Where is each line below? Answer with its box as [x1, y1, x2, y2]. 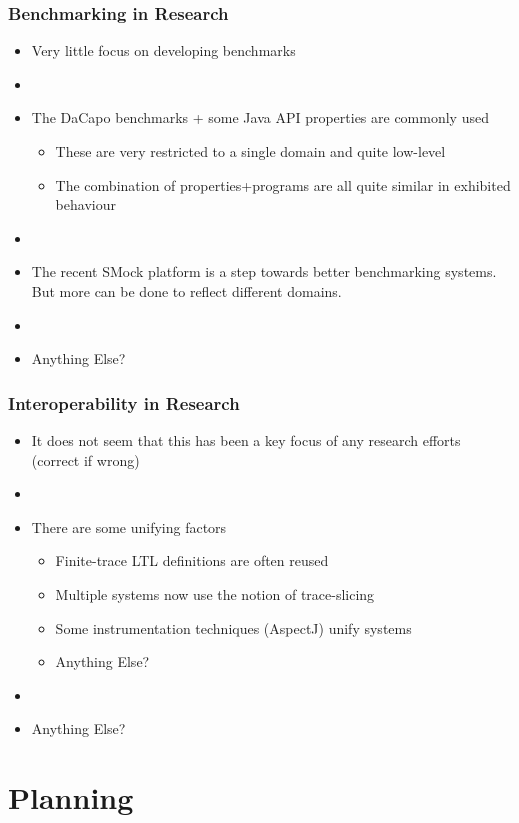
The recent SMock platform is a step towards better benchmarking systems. [31, 261, 497, 282]
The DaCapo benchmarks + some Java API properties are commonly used [31, 107, 489, 128]
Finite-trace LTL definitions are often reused [55, 550, 329, 571]
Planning [8, 777, 134, 818]
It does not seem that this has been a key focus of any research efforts [31, 429, 461, 450]
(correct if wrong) [31, 449, 140, 470]
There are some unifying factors [31, 516, 227, 537]
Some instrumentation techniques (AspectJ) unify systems [55, 617, 412, 638]
